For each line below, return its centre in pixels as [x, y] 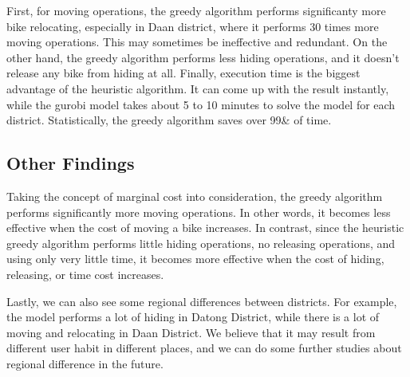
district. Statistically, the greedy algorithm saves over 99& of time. [169, 120]
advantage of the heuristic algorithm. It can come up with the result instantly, [198, 88]
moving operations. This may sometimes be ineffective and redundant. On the [197, 42]
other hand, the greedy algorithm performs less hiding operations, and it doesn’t [203, 57]
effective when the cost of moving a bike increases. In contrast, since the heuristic [205, 228]
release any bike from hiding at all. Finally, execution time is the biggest [183, 73]
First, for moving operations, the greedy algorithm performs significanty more [196, 10]
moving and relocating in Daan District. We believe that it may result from [191, 332]
